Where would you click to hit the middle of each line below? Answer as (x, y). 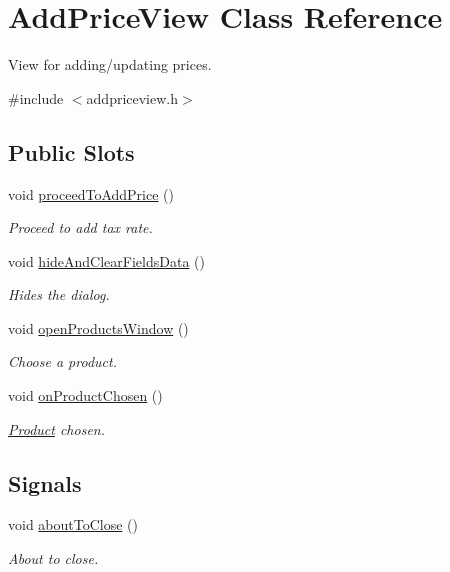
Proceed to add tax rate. (80, 227)
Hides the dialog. (59, 294)
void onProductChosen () (85, 395)
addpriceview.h (132, 97)
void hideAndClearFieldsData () (106, 260)
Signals (45, 482)
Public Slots (71, 151)
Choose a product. (62, 361)
